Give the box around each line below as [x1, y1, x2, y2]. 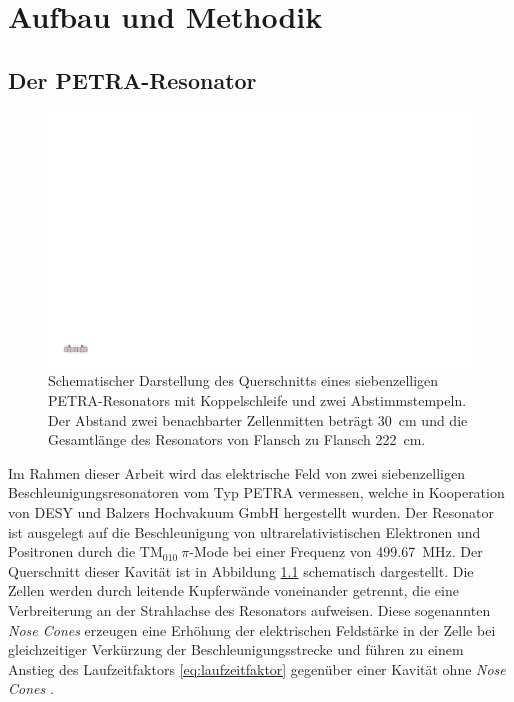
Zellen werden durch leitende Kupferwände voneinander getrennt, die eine [8, 580, 459, 601]
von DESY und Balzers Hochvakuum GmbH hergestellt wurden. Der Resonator [8, 501, 495, 522]
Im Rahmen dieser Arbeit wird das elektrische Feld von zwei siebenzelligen [8, 462, 465, 483]
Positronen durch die [8, 541, 136, 562]
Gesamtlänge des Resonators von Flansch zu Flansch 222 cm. [48, 429, 426, 450]
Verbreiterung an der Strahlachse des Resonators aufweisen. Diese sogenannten [8, 599, 491, 620]
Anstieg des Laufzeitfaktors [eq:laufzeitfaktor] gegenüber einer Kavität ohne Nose [8, 658, 506, 679]
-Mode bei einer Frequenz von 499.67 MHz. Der [189, 541, 483, 562]
